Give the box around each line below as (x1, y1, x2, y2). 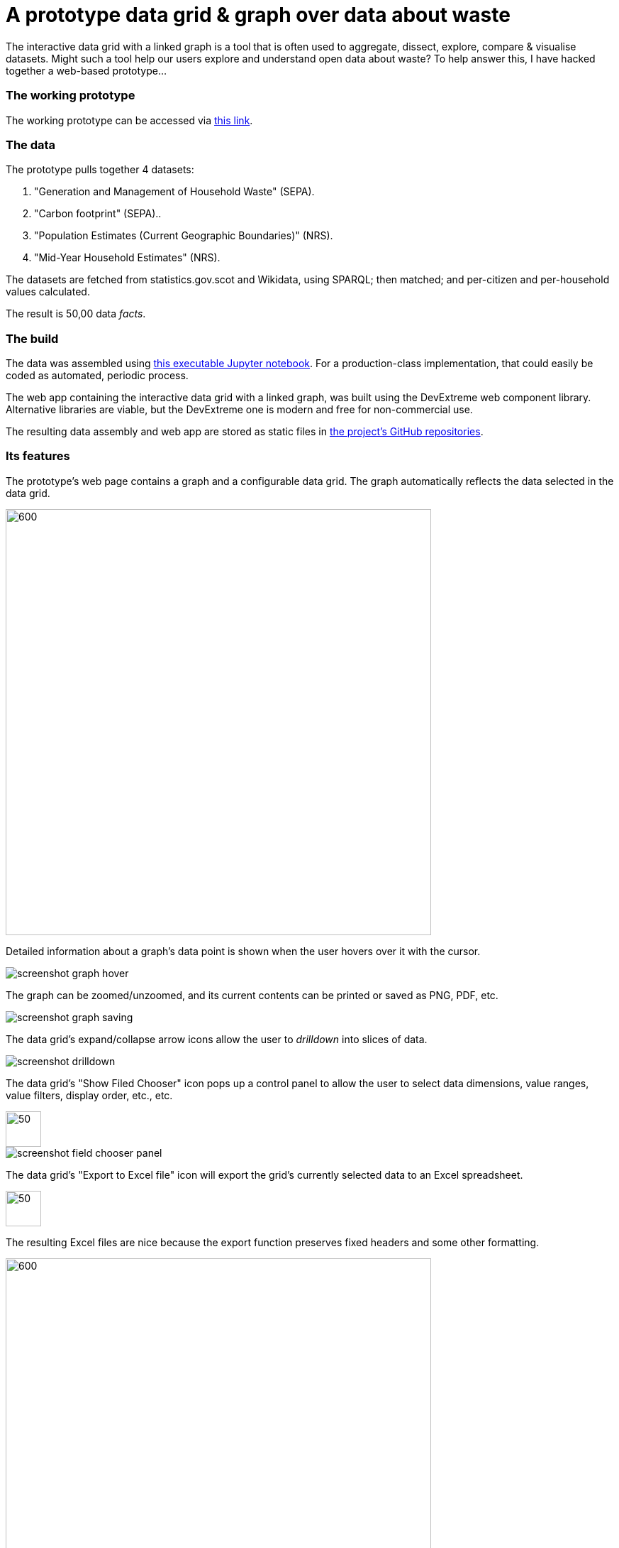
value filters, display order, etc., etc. (6, 1089, 173, 1101)
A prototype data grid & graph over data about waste (6, 3, 511, 27)
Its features (6, 449, 70, 464)
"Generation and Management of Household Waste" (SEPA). (34, 185, 315, 198)
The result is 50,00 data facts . (6, 307, 146, 320)
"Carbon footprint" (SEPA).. (34, 207, 162, 220)
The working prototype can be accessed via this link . (6, 114, 253, 126)
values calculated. (6, 285, 90, 298)
